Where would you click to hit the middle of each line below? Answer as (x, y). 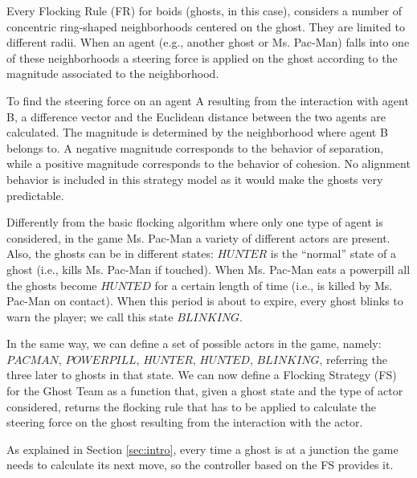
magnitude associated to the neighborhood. (113, 74)
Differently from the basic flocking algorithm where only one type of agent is (195, 222)
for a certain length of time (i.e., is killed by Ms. (274, 285)
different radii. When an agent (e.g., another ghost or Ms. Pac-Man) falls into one (208, 42)
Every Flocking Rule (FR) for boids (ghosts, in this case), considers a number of (204, 10)
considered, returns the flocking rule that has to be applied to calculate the (192, 406)
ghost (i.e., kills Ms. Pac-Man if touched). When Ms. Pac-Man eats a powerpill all (208, 269)
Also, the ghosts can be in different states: (110, 253)
